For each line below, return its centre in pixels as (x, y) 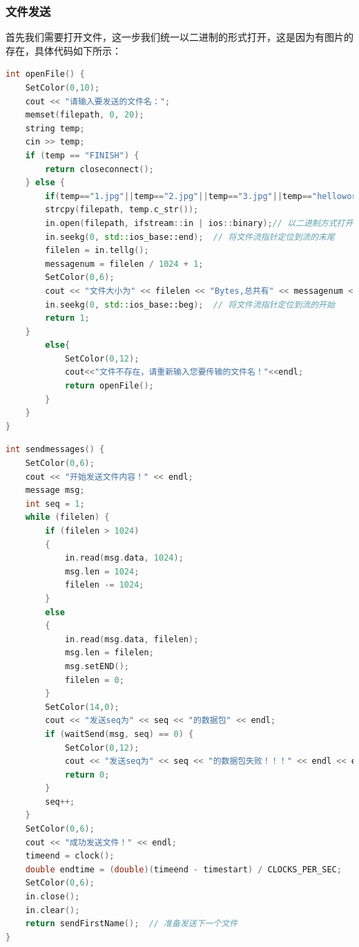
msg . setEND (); (97, 666)
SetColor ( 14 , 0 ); (82, 707)
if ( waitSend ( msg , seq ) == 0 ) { (119, 734)
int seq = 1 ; (55, 504)
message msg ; (55, 490)
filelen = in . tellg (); (97, 251)
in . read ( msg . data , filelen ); (132, 639)
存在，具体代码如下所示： (64, 50)
